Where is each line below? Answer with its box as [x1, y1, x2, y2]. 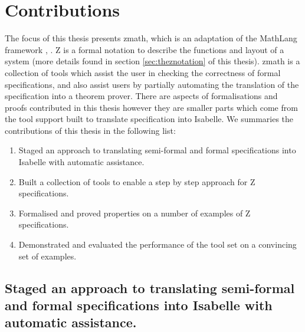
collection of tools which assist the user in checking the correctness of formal [5, 66, 281, 78]
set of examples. [18, 249, 77, 262]
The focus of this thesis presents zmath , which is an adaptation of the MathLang [5, 32, 297, 44]
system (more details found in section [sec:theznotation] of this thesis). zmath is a [5, 55, 300, 67]
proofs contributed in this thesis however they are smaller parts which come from [5, 101, 298, 113]
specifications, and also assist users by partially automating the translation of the [5, 78, 299, 90]
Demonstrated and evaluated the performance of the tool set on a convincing [18, 238, 297, 251]
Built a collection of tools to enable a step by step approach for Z [18, 175, 255, 188]
